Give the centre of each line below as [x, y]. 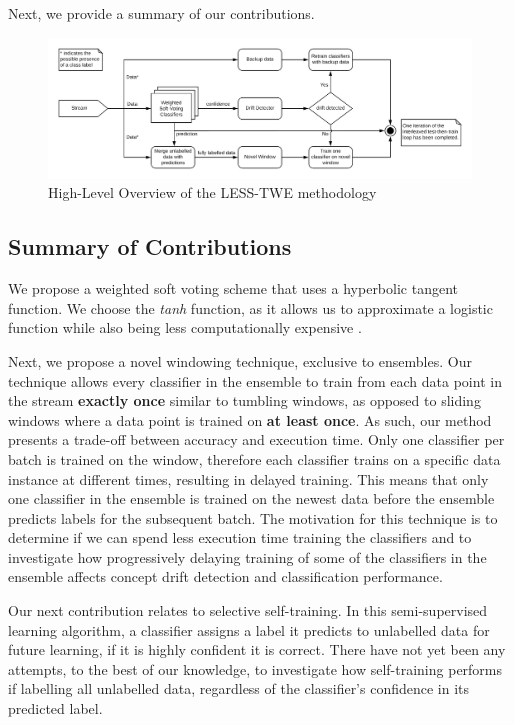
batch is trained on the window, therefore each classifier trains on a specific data [254, 458]
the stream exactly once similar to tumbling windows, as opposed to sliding [244, 400]
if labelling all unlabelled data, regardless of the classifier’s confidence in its [239, 688]
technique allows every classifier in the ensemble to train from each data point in [255, 380]
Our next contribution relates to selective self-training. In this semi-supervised [248, 610]
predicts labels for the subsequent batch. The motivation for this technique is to [253, 517]
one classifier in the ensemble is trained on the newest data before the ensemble [251, 498]
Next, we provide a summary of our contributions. [161, 13]
